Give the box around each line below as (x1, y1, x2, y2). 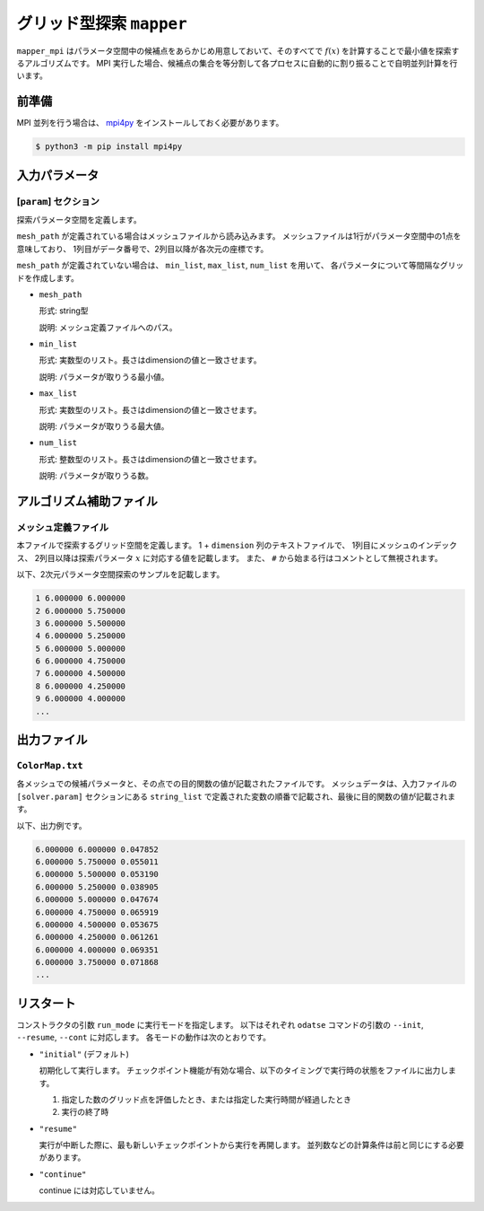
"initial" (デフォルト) (39, 1049, 130, 1059)
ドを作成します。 (16, 272, 80, 283)
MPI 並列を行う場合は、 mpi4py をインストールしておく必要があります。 (16, 118, 284, 128)
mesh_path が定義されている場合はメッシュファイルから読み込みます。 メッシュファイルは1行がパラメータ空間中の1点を (16, 231, 462, 241)
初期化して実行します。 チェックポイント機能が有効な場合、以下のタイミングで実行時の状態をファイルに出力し (39, 1065, 449, 1076)
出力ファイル (16, 733, 88, 748)
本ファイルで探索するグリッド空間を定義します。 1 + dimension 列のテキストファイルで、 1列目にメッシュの (16, 540, 419, 551)
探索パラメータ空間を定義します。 (16, 214, 143, 224)
